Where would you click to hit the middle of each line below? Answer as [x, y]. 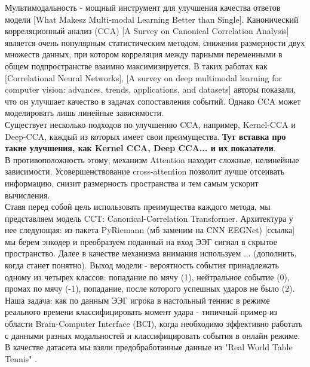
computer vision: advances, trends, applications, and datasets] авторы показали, [151, 89]
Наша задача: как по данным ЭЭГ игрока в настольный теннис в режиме [137, 300]
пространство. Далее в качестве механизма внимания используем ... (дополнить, [151, 253]
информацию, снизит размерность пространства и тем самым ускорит [132, 183]
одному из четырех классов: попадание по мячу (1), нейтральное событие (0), [147, 276]
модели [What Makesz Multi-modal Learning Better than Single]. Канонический [152, 19]
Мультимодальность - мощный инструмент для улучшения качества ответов [143, 7]
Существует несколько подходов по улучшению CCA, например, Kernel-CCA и [150, 124]
